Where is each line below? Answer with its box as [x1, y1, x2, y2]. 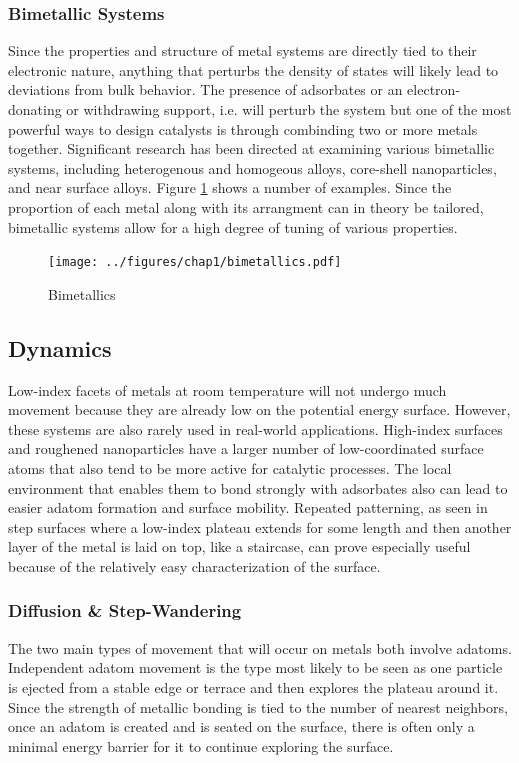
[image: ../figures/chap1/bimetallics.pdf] [48, 255, 342, 270]
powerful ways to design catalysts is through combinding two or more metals [8, 118, 478, 139]
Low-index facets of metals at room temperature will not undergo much [8, 379, 447, 400]
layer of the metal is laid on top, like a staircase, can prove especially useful [8, 536, 471, 557]
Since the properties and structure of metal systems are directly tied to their [8, 40, 477, 61]
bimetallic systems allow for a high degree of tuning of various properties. [8, 216, 458, 237]
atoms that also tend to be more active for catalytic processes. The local [8, 457, 452, 478]
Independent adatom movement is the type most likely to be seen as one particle [8, 657, 503, 678]
